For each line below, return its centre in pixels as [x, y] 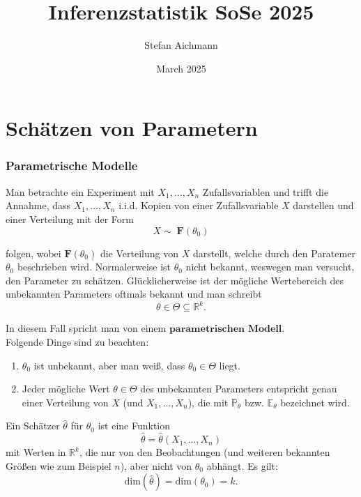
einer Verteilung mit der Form [70, 219]
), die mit [208, 402]
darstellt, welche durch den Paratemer [274, 253]
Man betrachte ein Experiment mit [80, 191]
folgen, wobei [33, 253]
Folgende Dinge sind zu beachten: [77, 341]
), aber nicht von [156, 465]
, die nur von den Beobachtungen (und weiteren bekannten [205, 452]
